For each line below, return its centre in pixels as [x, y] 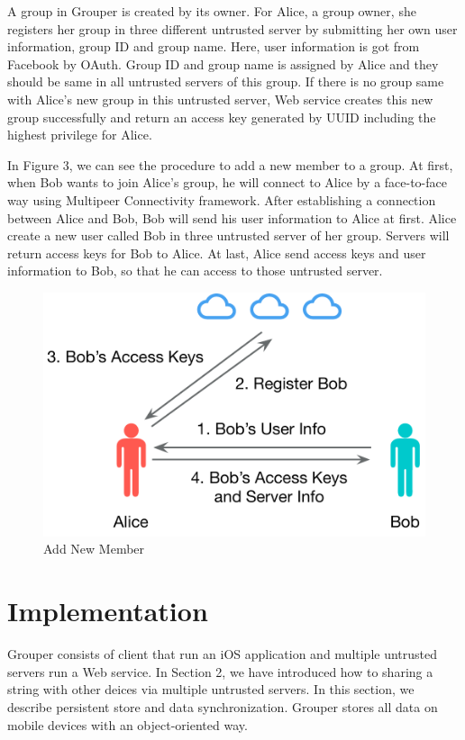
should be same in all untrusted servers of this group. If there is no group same [226, 81]
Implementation [108, 611]
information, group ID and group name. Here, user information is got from [214, 46]
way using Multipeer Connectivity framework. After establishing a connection [222, 199]
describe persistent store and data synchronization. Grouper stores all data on [223, 706]
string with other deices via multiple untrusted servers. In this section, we [211, 689]
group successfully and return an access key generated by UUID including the [222, 117]
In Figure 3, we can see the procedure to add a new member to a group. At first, [230, 164]
